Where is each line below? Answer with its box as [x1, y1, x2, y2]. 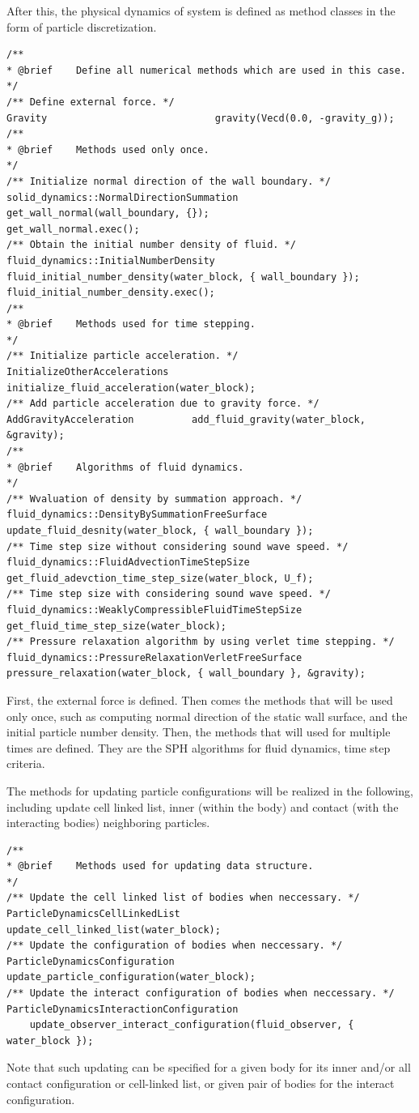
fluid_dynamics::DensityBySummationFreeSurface [6, 509, 268, 521]
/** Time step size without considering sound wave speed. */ [6, 540, 349, 552]
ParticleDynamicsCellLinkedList [6, 908, 180, 920]
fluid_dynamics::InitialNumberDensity [6, 254, 215, 267]
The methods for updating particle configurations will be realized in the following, [6, 782, 413, 799]
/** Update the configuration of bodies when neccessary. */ [6, 940, 343, 952]
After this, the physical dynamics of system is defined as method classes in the [6, 2, 396, 19]
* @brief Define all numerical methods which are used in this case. [6, 64, 406, 76]
